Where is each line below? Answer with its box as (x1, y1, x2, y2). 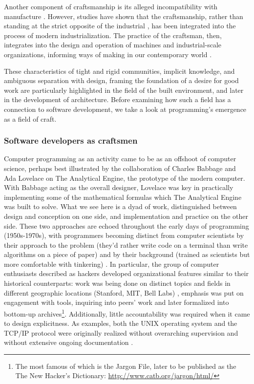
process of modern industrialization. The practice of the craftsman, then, (4, 30, 222, 40)
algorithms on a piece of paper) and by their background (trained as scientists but (4, 249, 250, 259)
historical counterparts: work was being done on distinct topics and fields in (4, 278, 231, 288)
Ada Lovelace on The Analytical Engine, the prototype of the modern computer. (4, 172, 245, 183)
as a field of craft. (4, 113, 57, 124)
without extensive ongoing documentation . (4, 337, 133, 347)
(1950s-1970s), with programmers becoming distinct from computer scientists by (4, 230, 244, 240)
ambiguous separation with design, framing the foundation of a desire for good (4, 75, 239, 85)
